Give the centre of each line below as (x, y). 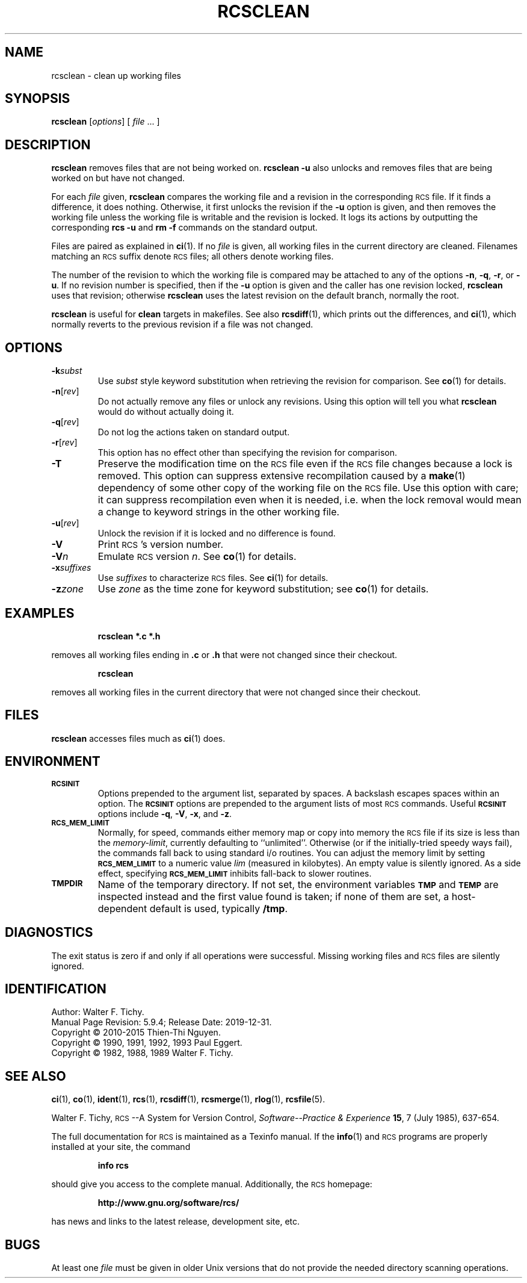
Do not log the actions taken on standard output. (194, 432)
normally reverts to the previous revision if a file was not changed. (182, 325)
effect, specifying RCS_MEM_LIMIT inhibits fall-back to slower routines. (235, 873)
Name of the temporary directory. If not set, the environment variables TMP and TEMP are (298, 884)
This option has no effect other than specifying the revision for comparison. (248, 453)
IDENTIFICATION (56, 989)
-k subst (67, 371)
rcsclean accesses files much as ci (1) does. (138, 738)
